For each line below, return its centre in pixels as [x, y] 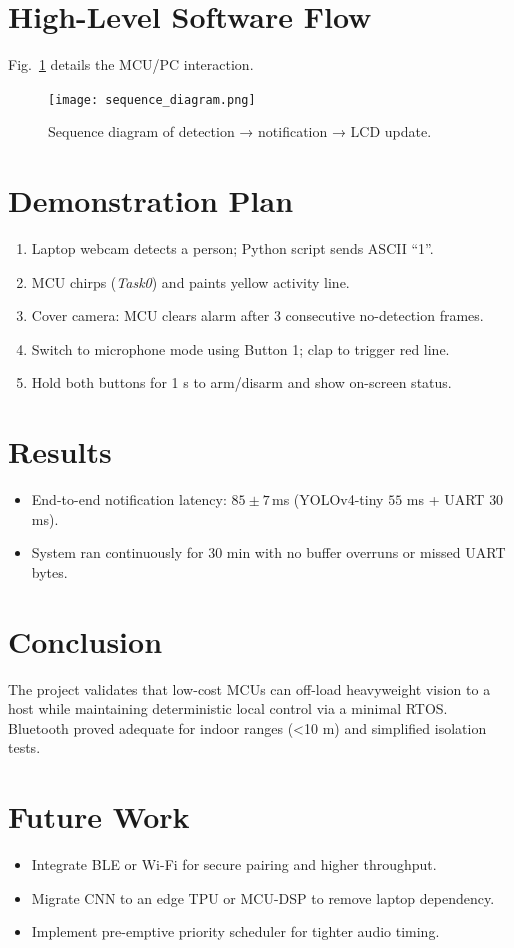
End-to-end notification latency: [129, 499]
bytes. [49, 571]
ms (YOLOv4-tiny [327, 499]
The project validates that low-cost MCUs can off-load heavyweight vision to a [249, 688]
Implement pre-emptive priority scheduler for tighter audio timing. [235, 931]
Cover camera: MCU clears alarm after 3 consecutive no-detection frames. [257, 315]
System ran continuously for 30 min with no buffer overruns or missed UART [268, 552]
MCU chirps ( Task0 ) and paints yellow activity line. [190, 281]
